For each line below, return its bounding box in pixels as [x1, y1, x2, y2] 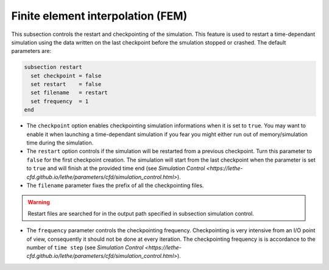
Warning [27, 199, 50, 206]
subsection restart [24, 64, 82, 71]
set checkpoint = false [30, 72, 102, 79]
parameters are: [11, 48, 52, 55]
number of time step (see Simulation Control [26, 244, 144, 251]
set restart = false [30, 81, 102, 88]
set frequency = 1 [30, 98, 89, 105]
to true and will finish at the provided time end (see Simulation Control [26, 165, 205, 172]
